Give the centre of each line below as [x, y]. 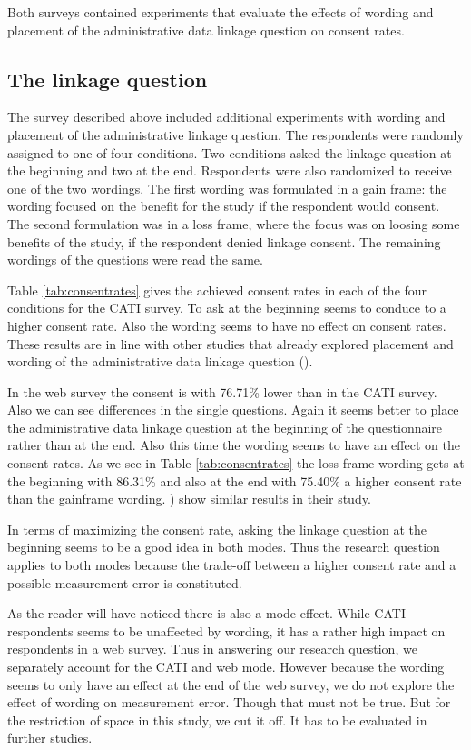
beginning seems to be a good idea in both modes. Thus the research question [224, 547]
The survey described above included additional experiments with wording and [226, 117]
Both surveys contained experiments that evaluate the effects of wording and [221, 12]
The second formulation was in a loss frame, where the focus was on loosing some [234, 223]
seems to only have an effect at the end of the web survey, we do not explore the [231, 684]
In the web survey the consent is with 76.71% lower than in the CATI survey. [222, 391]
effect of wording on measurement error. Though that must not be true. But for [229, 702]
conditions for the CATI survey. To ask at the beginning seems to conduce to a [227, 308]
